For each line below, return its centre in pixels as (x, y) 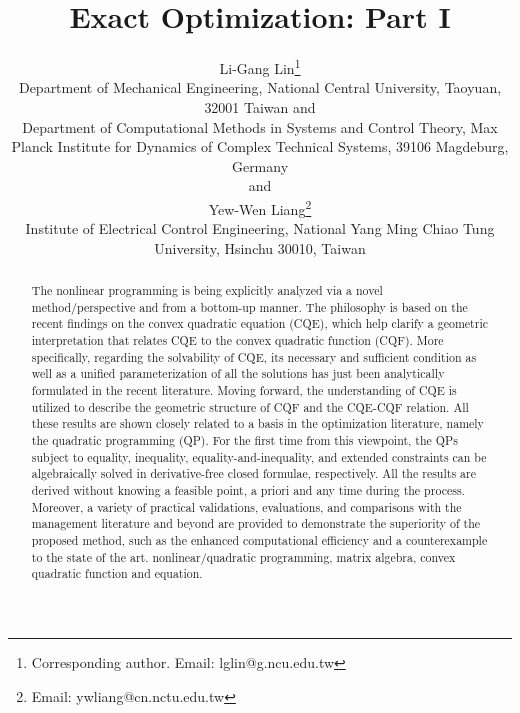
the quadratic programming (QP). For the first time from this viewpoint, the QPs (244, 440)
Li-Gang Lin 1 (260, 66)
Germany (260, 165)
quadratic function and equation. (117, 573)
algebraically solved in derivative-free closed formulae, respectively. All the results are (253, 473)
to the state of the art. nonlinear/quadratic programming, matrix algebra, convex (243, 556)
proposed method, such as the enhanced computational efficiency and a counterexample (259, 540)
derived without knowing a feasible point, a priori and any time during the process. (248, 490)
